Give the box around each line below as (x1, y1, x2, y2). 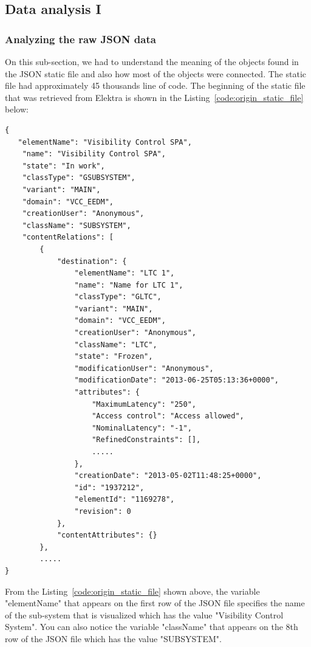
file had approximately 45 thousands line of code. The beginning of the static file (5, 79, 306, 92)
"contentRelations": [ (22, 233, 114, 242)
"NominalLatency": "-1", (92, 423, 192, 432)
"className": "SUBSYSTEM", (22, 221, 131, 230)
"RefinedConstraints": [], (92, 435, 201, 445)
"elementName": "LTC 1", (74, 269, 175, 278)
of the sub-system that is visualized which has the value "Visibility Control (5, 608, 284, 621)
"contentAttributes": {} (56, 531, 157, 540)
